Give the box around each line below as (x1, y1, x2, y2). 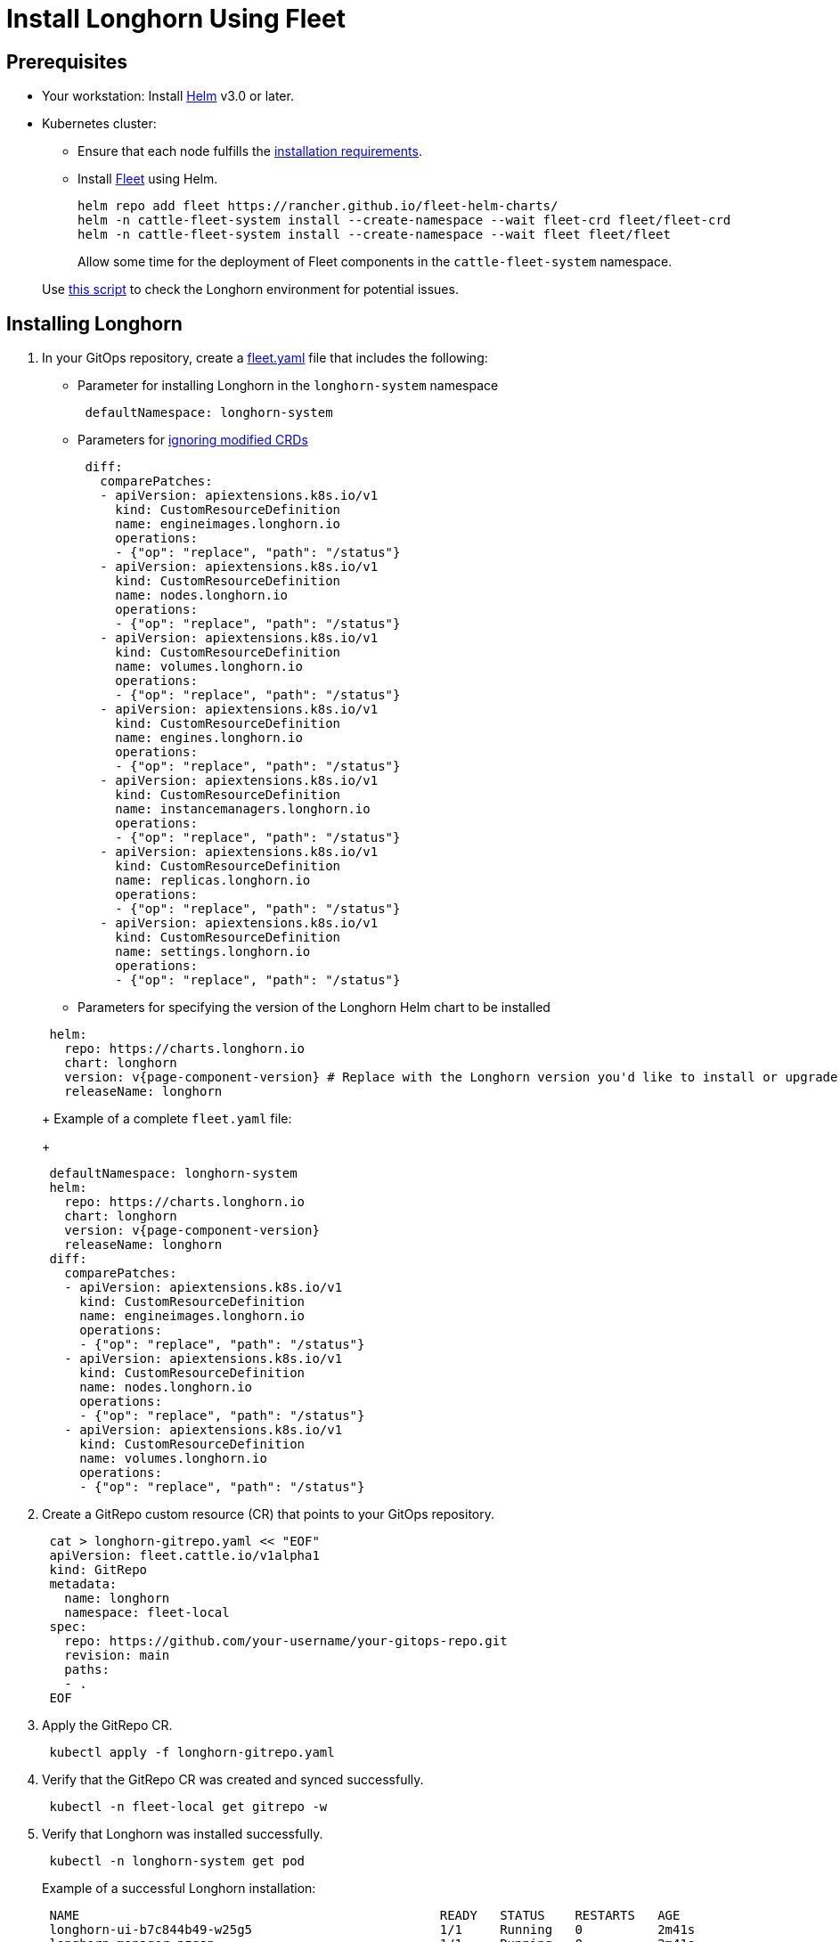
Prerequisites (6, 50, 127, 73)
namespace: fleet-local (64, 1605, 230, 1620)
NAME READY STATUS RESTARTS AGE (49, 1908, 681, 1923)
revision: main (64, 1648, 170, 1663)
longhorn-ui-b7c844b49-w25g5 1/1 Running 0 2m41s (49, 1922, 696, 1938)
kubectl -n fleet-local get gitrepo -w (49, 1799, 328, 1815)
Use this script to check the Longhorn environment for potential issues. (42, 282, 459, 298)
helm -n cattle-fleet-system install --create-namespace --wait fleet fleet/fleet (77, 227, 671, 242)
